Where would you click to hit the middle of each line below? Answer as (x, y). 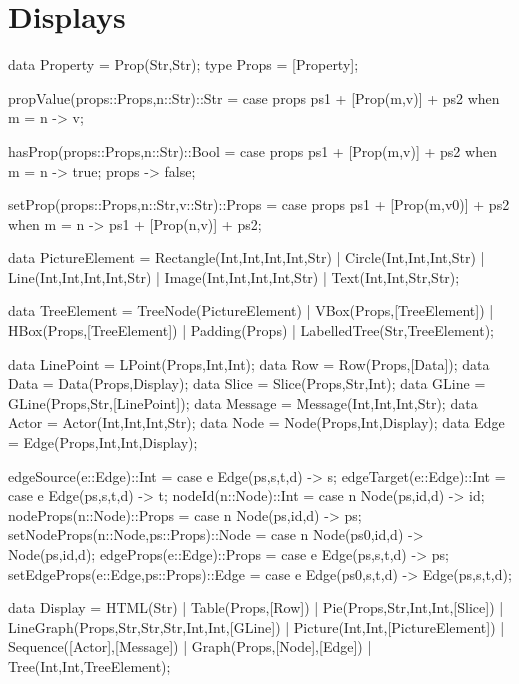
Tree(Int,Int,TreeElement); (89, 665)
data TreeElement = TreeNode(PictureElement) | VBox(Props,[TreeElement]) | (251, 310)
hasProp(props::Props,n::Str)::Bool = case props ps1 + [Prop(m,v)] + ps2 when (252, 150)
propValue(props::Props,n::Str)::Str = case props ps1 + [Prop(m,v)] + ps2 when (254, 97)
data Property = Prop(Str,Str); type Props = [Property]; (183, 64)
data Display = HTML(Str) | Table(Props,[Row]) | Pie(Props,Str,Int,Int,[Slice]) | (256, 607)
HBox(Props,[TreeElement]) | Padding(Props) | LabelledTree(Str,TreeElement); (251, 330)
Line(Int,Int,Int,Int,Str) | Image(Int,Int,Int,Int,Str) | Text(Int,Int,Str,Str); (234, 276)
